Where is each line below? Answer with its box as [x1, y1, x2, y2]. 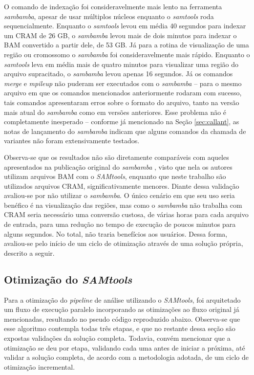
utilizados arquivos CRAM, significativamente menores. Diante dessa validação [4, 180, 239, 191]
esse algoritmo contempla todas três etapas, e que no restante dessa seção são [4, 323, 235, 333]
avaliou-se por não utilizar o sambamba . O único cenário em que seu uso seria [4, 190, 235, 200]
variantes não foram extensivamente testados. [4, 135, 140, 146]
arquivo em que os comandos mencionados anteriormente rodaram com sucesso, [4, 88, 242, 98]
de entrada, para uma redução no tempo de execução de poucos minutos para [4, 219, 236, 229]
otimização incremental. [4, 361, 75, 372]
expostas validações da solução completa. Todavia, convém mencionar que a [4, 333, 231, 343]
